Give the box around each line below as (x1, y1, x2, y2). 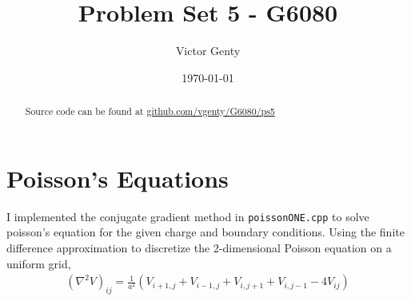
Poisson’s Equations (6, 161, 229, 194)
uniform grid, (6, 255, 71, 271)
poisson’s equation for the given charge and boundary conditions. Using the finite (6, 224, 405, 240)
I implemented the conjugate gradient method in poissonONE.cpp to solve (6, 208, 369, 224)
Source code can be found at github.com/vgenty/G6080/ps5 (25, 105, 275, 118)
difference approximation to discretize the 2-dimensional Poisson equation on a (6, 239, 392, 255)
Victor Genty (175, 42, 241, 59)
